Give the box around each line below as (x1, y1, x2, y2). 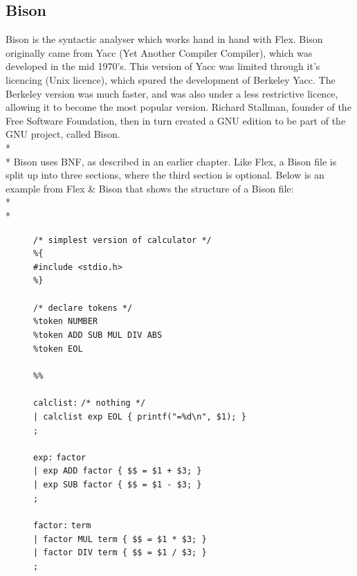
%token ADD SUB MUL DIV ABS (33, 330, 163, 341)
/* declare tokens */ (33, 303, 133, 313)
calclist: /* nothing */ (33, 398, 146, 408)
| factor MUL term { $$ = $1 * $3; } (33, 534, 207, 544)
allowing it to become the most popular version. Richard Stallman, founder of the (6, 100, 351, 114)
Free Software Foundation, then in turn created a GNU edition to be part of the (6, 113, 346, 127)
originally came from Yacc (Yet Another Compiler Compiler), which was (6, 45, 313, 60)
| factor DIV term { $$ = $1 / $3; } (33, 548, 207, 558)
